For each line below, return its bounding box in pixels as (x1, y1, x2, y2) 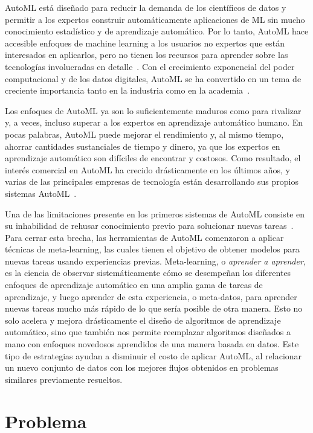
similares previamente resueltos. (5, 373, 123, 385)
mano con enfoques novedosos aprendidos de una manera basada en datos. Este (5, 338, 299, 350)
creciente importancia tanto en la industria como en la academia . (5, 84, 250, 97)
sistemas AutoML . (5, 187, 77, 199)
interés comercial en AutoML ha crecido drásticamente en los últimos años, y (5, 163, 291, 176)
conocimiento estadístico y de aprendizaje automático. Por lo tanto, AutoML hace (5, 25, 309, 37)
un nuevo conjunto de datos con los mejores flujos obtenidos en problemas (5, 361, 279, 374)
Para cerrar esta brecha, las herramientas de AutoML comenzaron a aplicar (5, 231, 284, 243)
